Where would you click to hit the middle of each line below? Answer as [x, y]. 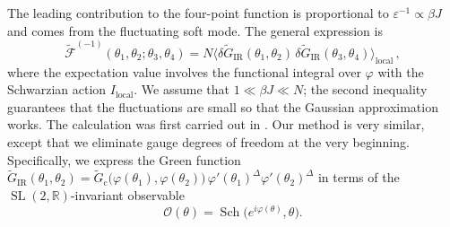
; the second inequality [365, 89]
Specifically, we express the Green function [124, 159]
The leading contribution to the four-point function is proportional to [198, 13]
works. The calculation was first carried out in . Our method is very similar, [216, 124]
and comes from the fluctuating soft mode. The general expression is [195, 30]
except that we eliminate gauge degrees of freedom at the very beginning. [208, 142]
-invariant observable [127, 195]
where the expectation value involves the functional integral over [184, 71]
